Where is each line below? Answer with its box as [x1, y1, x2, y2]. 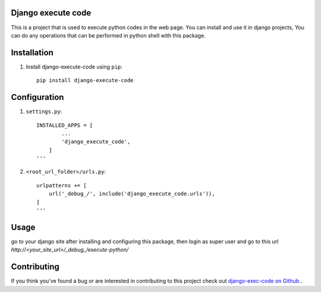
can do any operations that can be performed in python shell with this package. [11, 32, 206, 39]
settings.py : [26, 108, 62, 115]
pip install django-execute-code [36, 77, 134, 84]
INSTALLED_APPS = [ [36, 122, 93, 128]
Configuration [11, 92, 64, 102]
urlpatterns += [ [36, 182, 87, 189]
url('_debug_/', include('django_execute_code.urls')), [48, 190, 215, 197]
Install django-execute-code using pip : [26, 63, 123, 70]
